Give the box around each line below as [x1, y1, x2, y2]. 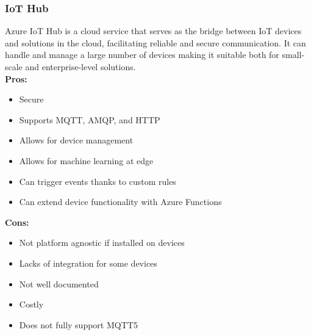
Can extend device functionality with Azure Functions [19, 195, 222, 208]
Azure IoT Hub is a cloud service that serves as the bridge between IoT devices [5, 24, 302, 37]
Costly [19, 298, 44, 311]
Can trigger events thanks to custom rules [19, 175, 176, 187]
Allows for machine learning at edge [19, 154, 154, 167]
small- [282, 48, 305, 61]
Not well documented [19, 277, 99, 290]
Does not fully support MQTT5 [19, 318, 138, 331]
